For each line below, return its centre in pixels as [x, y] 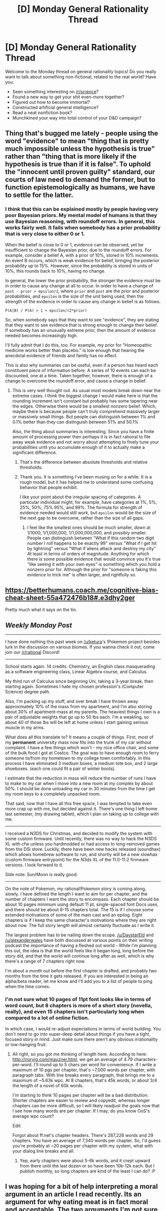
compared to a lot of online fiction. [47, 1018]
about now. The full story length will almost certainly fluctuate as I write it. [80, 926]
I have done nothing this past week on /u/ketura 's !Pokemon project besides [83, 642]
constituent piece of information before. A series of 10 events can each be [81, 370]
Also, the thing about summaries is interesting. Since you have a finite [83, 431]
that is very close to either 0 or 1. [45, 234]
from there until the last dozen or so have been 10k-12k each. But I [87, 1166]
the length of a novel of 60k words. [48, 1086]
